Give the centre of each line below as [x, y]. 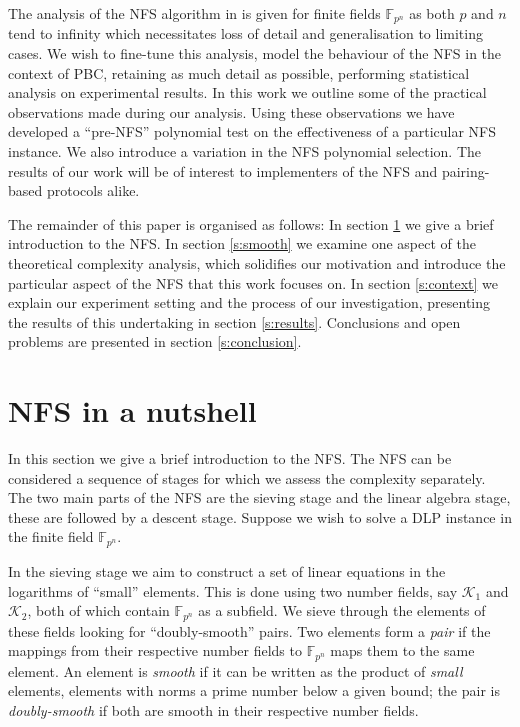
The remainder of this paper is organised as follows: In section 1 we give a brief [251, 223]
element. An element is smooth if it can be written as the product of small [235, 670]
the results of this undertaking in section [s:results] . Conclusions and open [234, 321]
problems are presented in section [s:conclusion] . [155, 341]
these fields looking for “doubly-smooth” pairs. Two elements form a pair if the [249, 630]
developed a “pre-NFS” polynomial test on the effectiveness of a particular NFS [252, 131]
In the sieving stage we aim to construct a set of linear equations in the [227, 570]
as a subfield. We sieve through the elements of [342, 610]
